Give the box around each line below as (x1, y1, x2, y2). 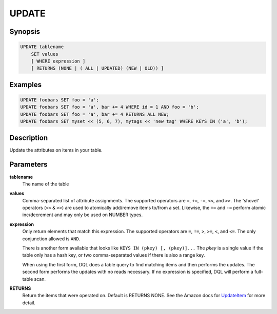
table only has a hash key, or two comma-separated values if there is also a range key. (22, 252, 205, 258)
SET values (31, 51, 58, 57)
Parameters (9, 160, 48, 169)
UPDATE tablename (20, 44, 64, 50)
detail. (22, 300, 36, 306)
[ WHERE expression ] (31, 58, 86, 64)
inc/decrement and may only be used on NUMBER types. (22, 212, 143, 218)
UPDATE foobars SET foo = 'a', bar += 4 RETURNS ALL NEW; (20, 111, 169, 117)
